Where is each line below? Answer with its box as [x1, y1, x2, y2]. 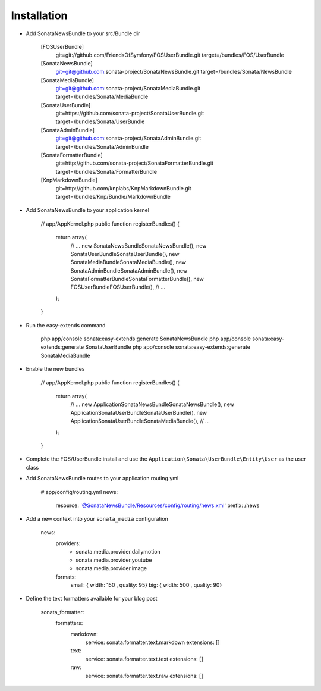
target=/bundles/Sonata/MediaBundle [55, 93, 149, 101]
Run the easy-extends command [26, 321, 106, 329]
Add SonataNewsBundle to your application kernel [26, 207, 150, 214]
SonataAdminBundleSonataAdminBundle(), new [70, 267, 187, 274]
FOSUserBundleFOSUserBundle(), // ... [70, 283, 166, 291]
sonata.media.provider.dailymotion [75, 548, 160, 555]
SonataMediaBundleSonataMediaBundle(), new [70, 259, 187, 266]
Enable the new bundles [26, 365, 85, 373]
